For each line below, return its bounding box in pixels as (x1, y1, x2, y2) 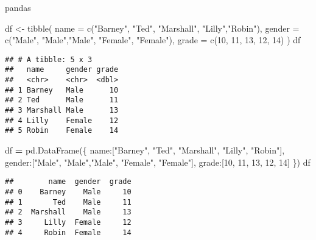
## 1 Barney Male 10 (5, 85, 119, 94)
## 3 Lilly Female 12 (5, 217, 132, 227)
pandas (5, 1, 31, 13)
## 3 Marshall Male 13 (5, 106, 119, 115)
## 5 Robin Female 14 (5, 126, 119, 135)
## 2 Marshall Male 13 (5, 208, 132, 217)
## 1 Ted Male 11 (5, 197, 132, 206)
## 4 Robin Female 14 (5, 228, 132, 237)
